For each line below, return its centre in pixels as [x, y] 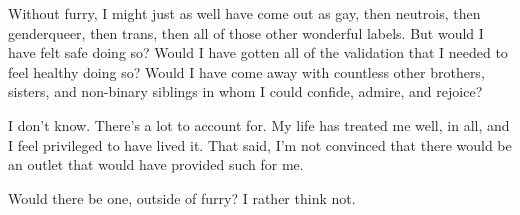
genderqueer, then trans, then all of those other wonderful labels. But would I [246, 32]
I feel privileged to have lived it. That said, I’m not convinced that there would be [260, 144]
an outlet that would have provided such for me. [156, 164]
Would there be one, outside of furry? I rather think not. [182, 197]
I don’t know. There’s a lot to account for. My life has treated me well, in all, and [259, 124]
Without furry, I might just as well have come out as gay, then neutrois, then [244, 13]
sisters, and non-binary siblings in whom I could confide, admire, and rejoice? [245, 91]
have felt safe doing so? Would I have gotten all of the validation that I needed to [258, 52]
